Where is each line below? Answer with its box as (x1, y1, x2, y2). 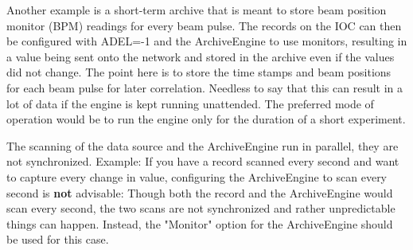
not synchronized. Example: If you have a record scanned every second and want (6, 153, 399, 170)
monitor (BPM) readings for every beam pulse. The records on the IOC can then (6, 17, 402, 33)
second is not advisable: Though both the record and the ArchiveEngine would (6, 184, 393, 201)
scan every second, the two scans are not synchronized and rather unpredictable (6, 200, 395, 217)
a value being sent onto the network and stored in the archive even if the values (6, 48, 395, 64)
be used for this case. (6, 231, 109, 248)
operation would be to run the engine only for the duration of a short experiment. (6, 111, 406, 127)
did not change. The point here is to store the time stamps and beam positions (6, 64, 392, 80)
